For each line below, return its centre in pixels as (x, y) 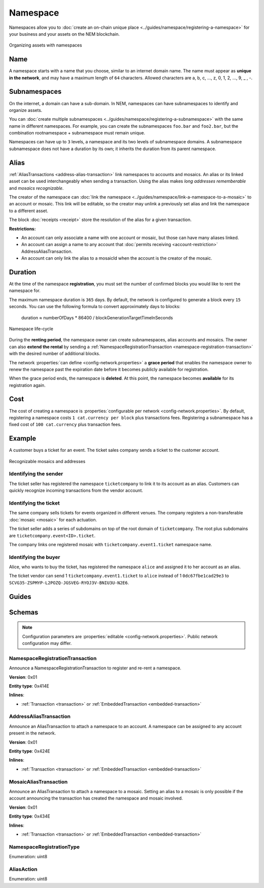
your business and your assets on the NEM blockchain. (64, 34)
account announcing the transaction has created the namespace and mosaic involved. (96, 798)
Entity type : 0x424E (30, 751)
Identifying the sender (36, 474)
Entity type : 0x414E (29, 686)
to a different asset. (29, 211)
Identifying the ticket (34, 503)
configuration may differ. (47, 644)
